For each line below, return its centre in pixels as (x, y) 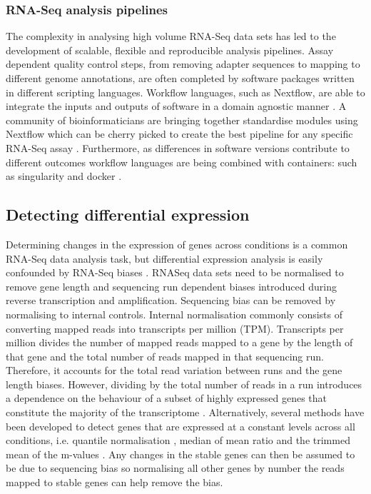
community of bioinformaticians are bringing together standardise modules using (182, 120)
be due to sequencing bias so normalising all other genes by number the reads (175, 468)
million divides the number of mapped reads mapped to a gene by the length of (179, 342)
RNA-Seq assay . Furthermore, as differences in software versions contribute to (178, 147)
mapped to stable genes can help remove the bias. (115, 482)
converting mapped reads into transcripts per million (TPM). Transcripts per (175, 328)
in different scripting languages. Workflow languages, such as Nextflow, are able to (185, 92)
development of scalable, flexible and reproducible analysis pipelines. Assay (170, 50)
